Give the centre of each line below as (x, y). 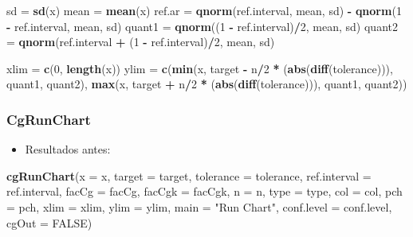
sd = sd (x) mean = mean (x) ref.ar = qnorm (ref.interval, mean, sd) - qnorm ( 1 (204, 10)
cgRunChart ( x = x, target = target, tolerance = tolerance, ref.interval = (189, 175)
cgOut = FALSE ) (49, 222)
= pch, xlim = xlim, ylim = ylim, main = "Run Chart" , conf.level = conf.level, (199, 206)
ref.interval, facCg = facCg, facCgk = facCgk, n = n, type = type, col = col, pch (205, 191)
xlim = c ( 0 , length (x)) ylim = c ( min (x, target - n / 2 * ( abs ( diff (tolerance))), (200, 68)
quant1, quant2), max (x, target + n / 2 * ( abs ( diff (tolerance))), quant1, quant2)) (207, 84)
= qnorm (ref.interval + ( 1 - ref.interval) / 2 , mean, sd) (141, 42)
